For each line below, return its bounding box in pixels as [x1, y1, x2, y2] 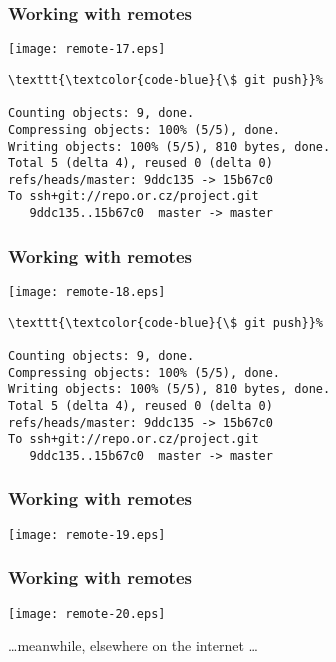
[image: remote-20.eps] [8, 606, 166, 621]
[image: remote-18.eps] [8, 285, 166, 299]
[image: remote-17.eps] [8, 42, 166, 57]
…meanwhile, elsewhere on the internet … [8, 635, 258, 656]
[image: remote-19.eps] [8, 527, 166, 542]
